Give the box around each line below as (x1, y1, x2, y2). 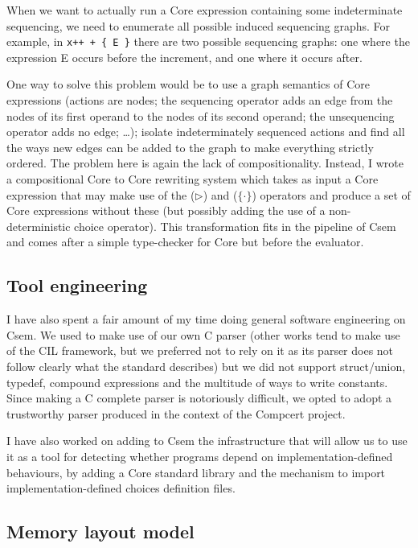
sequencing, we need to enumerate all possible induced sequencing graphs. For (6, 17, 391, 34)
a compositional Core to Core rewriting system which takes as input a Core (6, 171, 379, 187)
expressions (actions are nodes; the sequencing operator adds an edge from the (6, 92, 393, 109)
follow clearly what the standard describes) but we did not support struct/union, (6, 357, 406, 374)
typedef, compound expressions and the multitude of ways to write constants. (6, 373, 388, 390)
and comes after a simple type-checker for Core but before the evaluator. (6, 233, 364, 250)
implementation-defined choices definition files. (6, 480, 236, 496)
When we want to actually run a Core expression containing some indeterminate (6, 2, 403, 18)
